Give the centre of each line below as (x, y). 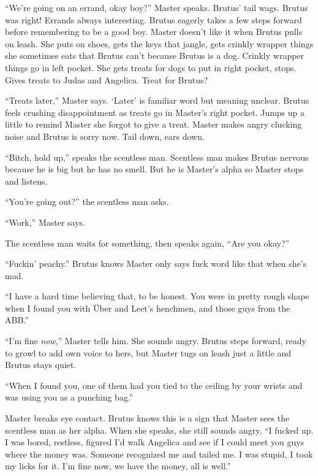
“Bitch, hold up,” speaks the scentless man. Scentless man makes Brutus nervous (157, 157)
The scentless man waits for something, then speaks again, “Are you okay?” (147, 243)
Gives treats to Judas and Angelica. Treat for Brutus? (107, 79)
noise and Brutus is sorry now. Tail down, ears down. (105, 136)
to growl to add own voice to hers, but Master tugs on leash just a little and (148, 352)
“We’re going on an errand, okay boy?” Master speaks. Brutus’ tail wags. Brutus (157, 7)
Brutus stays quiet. (41, 365)
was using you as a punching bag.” (69, 397)
